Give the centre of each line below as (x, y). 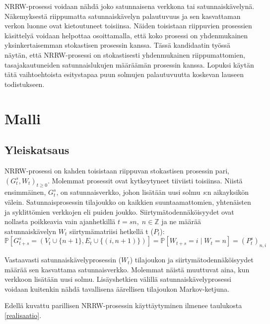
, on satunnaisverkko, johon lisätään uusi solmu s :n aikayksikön (153, 192)
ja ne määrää (181, 221)
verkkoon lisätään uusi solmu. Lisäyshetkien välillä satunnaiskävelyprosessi (118, 279)
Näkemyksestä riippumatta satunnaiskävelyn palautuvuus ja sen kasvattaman (123, 16)
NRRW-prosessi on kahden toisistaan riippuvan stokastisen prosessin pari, (117, 170)
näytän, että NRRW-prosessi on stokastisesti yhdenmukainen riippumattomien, (125, 54)
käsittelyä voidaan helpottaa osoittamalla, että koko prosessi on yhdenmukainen (126, 35)
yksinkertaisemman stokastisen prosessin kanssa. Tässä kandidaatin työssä (118, 45)
